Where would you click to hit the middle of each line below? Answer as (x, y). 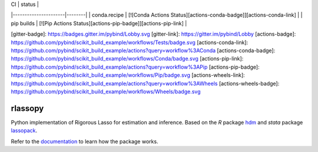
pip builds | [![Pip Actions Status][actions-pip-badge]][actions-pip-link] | (99, 23)
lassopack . (24, 131)
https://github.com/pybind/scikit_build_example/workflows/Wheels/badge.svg (106, 92)
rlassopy (27, 108)
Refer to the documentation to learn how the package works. (85, 141)
